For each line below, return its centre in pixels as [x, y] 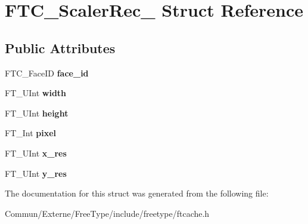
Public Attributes [60, 47]
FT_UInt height [37, 113]
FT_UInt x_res [36, 153]
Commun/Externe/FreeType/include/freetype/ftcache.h [107, 213]
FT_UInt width [36, 93]
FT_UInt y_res [36, 173]
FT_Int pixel [31, 133]
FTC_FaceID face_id [47, 73]
